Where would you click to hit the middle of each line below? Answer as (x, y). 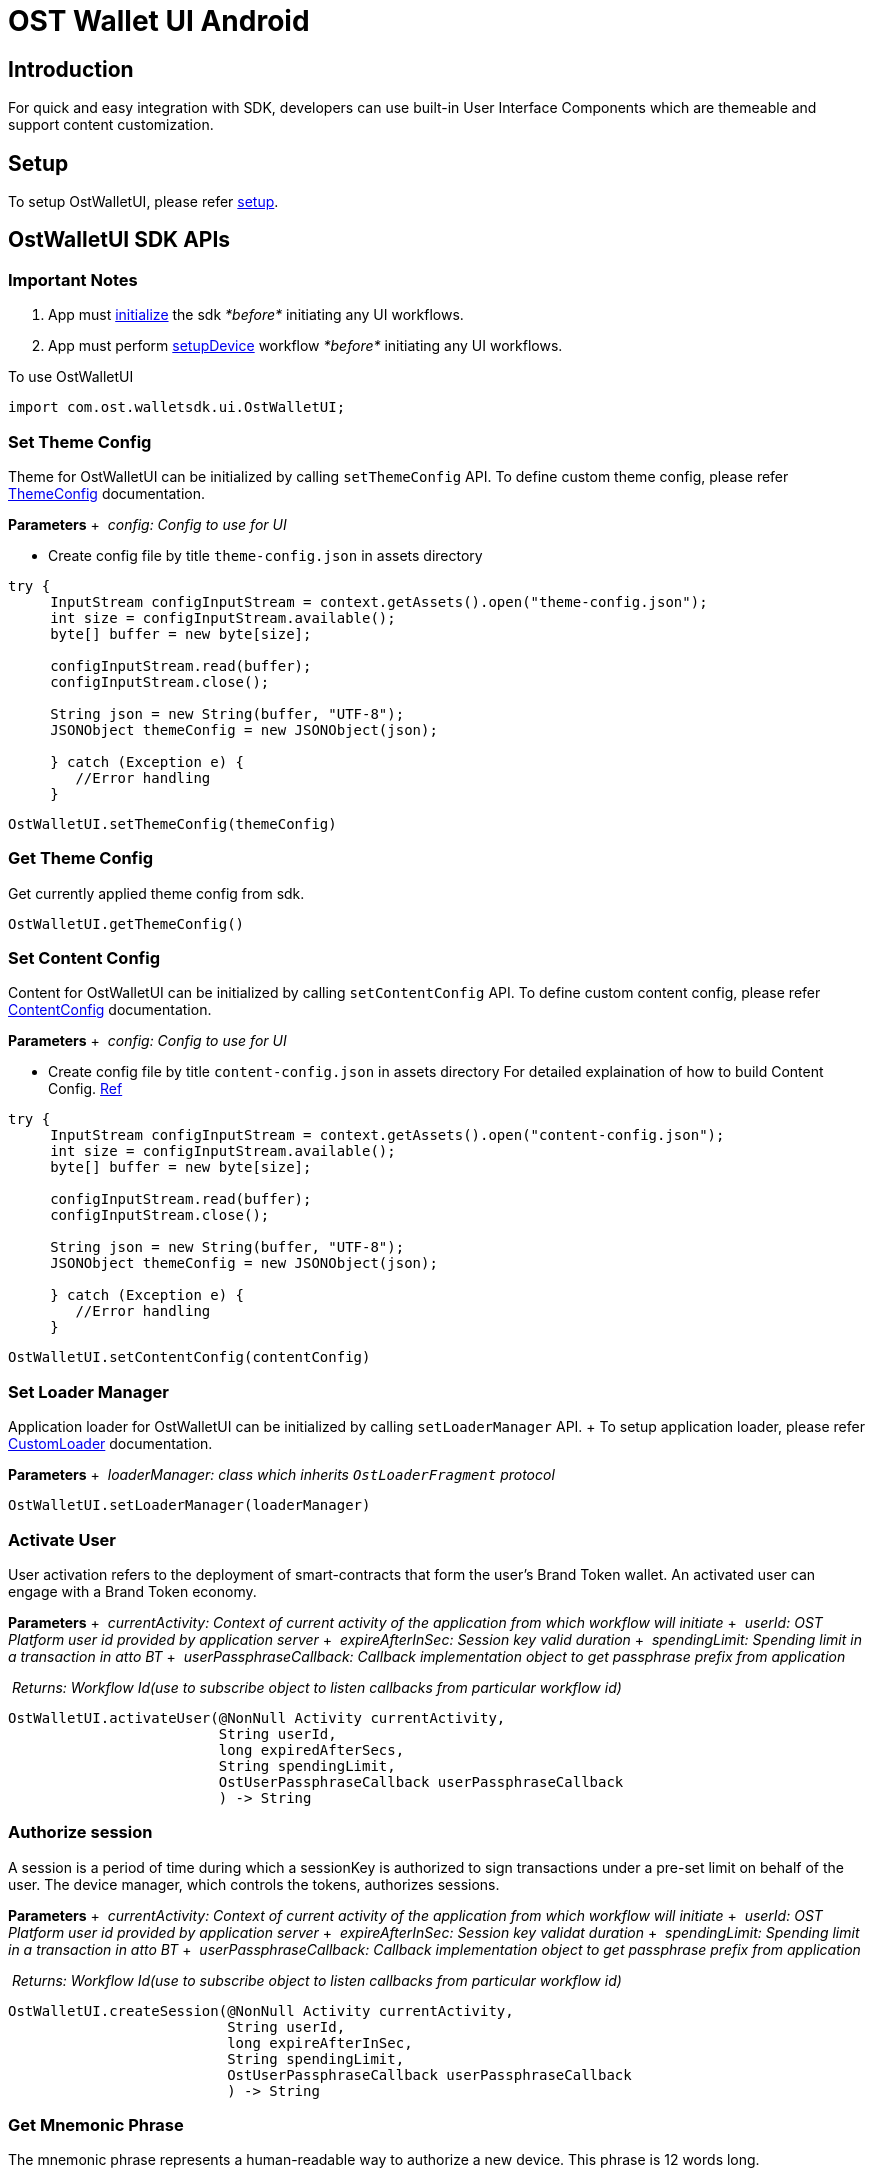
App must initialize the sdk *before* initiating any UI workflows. (256, 315)
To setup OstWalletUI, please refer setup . (143, 202)
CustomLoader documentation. (110, 1444)
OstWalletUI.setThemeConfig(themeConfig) (172, 823)
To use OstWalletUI (71, 377)
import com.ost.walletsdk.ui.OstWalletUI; (177, 407)
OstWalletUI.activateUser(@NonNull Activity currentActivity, (257, 1717)
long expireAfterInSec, (320, 2042)
